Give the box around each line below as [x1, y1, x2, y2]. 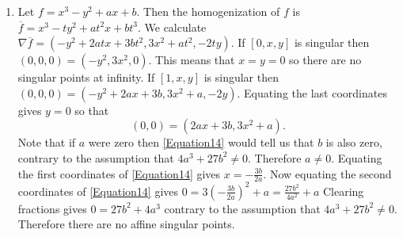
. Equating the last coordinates [237, 84, 387, 101]
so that [74, 101, 109, 118]
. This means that [148, 52, 235, 68]
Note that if [17, 134, 76, 151]
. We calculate [137, 18, 207, 35]
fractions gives [17, 200, 87, 216]
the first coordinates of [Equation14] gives [17, 165, 221, 182]
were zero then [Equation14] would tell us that [88, 134, 314, 151]
